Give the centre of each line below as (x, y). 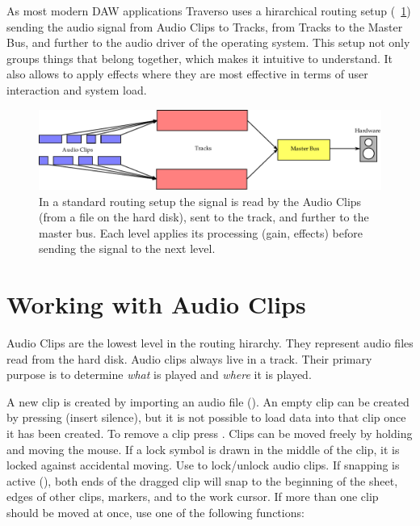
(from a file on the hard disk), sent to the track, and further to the (204, 217)
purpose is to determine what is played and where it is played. (159, 375)
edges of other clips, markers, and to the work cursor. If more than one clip (193, 497)
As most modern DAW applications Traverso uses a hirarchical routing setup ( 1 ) (209, 11)
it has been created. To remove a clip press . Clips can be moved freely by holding (210, 433)
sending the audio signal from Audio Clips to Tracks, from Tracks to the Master (205, 26)
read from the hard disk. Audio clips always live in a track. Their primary (189, 358)
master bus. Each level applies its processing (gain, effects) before (201, 232)
